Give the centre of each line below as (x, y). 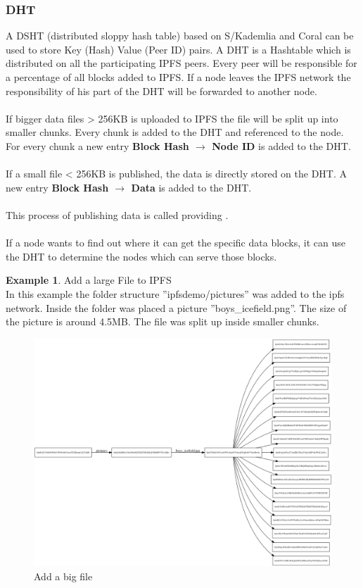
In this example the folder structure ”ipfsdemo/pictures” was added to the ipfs (175, 293)
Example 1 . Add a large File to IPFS (89, 280)
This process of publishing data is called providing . (117, 214)
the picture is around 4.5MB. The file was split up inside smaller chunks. (163, 321)
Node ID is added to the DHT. (281, 145)
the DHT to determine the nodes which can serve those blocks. (141, 256)
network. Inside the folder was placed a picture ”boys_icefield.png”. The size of (176, 307)
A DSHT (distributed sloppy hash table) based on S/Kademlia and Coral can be (180, 36)
